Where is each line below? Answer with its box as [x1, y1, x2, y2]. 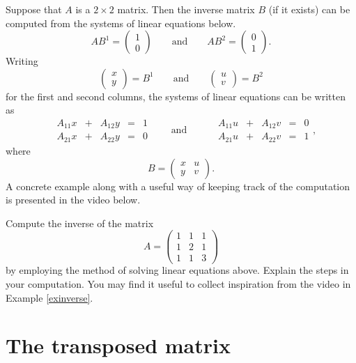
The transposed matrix [6, 331, 231, 360]
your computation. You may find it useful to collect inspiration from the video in [6, 277, 351, 291]
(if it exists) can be [268, 2, 350, 16]
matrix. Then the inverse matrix [117, 2, 255, 16]
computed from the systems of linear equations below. [6, 15, 236, 30]
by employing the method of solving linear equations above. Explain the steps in [6, 263, 349, 277]
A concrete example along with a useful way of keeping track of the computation [6, 178, 350, 193]
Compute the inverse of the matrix [6, 215, 154, 230]
